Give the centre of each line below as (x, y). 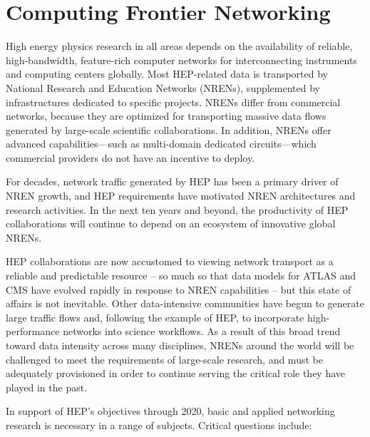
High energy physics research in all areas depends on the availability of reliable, (179, 46)
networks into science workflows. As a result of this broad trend (202, 331)
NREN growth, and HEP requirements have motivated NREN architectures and (181, 196)
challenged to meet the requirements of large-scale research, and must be (164, 359)
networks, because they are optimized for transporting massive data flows (166, 116)
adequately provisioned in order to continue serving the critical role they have (176, 373)
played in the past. (47, 387)
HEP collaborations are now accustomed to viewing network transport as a (170, 261)
